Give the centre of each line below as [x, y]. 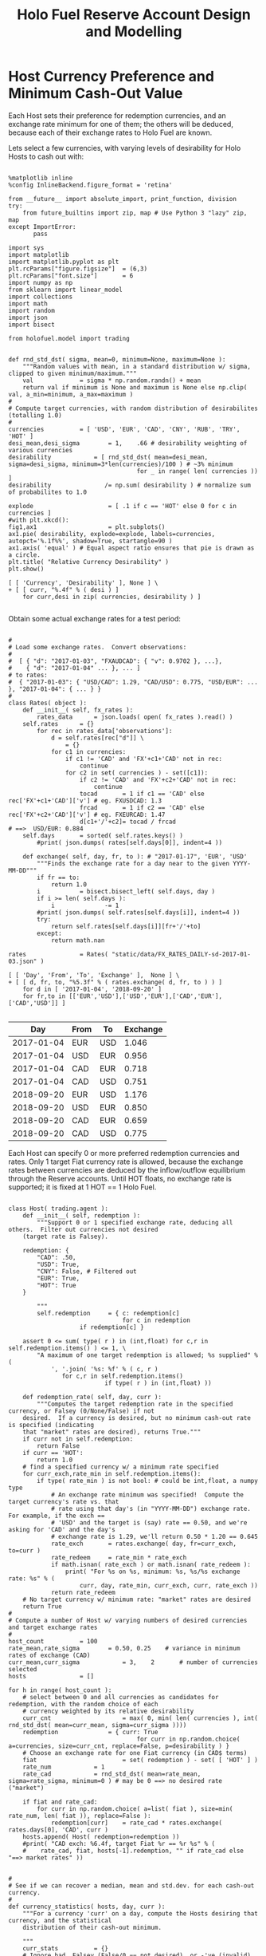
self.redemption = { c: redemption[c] [108, 1313]
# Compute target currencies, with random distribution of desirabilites [133, 408]
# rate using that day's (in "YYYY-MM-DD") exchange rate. [151, 1508]
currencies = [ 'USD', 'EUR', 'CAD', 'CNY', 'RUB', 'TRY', [124, 429]
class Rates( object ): [48, 703]
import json [28, 317]
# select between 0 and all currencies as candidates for [121, 1697]
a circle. [25, 555]
